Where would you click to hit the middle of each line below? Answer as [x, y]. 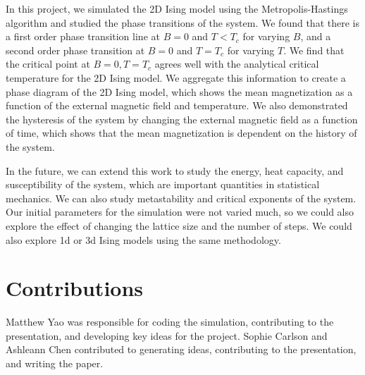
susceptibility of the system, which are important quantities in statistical [163, 184]
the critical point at [48, 64]
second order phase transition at [75, 50]
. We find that [314, 50]
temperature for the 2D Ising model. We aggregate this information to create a [176, 77]
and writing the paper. [55, 363]
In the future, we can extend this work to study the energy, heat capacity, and [175, 170]
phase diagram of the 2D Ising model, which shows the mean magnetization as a [179, 91]
